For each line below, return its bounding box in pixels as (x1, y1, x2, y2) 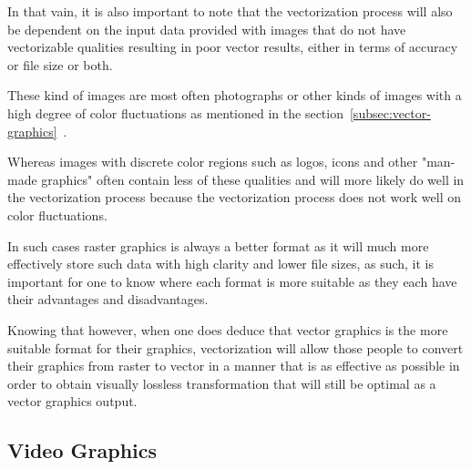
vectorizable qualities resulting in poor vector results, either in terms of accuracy (7, 37, 458, 56)
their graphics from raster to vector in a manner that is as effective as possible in (7, 356, 460, 375)
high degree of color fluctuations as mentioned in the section (7, 103, 343, 122)
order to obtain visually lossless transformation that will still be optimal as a (7, 373, 436, 393)
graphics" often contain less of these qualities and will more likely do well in (41, 169, 465, 189)
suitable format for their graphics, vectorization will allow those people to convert (7, 338, 464, 357)
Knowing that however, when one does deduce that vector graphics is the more (7, 320, 448, 339)
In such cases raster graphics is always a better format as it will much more (7, 236, 429, 255)
